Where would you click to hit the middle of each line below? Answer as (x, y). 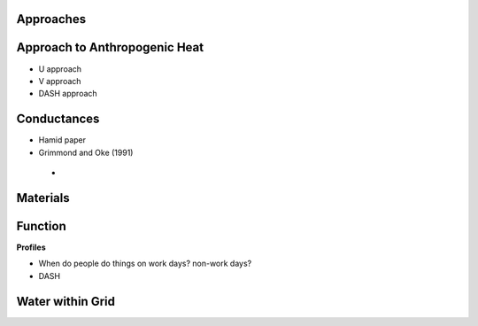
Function (41, 226)
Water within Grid (66, 301)
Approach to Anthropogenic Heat (110, 47)
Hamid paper (62, 140)
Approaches (51, 19)
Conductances (58, 119)
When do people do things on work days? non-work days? (145, 264)
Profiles (31, 247)
